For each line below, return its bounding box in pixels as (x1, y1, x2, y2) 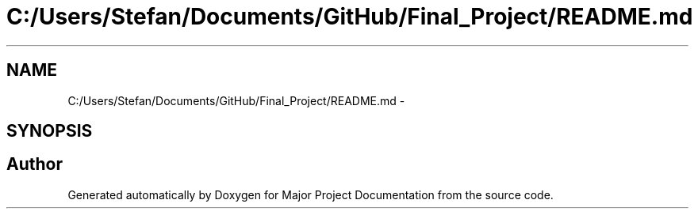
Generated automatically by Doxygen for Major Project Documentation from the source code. (67, 187, 554, 202)
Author (6, 154, 63, 175)
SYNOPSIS (6, 121, 93, 141)
